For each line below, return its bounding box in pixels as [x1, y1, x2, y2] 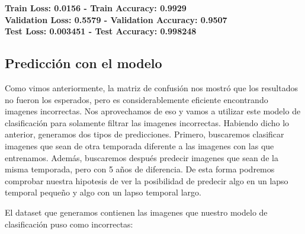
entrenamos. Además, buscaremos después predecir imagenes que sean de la [5, 151, 278, 164]
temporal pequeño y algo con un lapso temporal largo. [5, 186, 201, 198]
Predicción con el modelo [5, 54, 162, 72]
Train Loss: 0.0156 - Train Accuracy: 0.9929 [5, 2, 187, 14]
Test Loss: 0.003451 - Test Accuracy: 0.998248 [5, 25, 197, 37]
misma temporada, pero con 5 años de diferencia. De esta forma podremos [5, 163, 275, 175]
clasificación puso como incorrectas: [5, 217, 133, 230]
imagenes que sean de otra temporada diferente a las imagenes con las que [5, 139, 274, 152]
